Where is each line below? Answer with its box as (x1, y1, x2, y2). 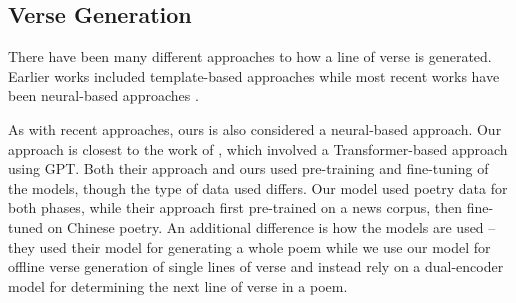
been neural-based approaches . (8, 85, 199, 106)
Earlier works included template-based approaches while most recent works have (8, 65, 500, 86)
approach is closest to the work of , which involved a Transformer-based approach (8, 138, 508, 159)
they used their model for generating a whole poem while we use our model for (8, 236, 491, 257)
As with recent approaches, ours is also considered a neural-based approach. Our (8, 118, 502, 139)
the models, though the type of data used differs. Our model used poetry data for (8, 177, 508, 198)
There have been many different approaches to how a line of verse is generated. (8, 46, 492, 67)
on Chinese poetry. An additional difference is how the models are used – (47, 216, 496, 237)
